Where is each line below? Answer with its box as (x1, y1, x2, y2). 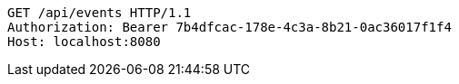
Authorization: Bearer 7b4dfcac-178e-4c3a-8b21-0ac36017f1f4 (7, 20, 452, 34)
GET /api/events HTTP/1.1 (7, 5, 192, 20)
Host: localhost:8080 (7, 34, 161, 49)
